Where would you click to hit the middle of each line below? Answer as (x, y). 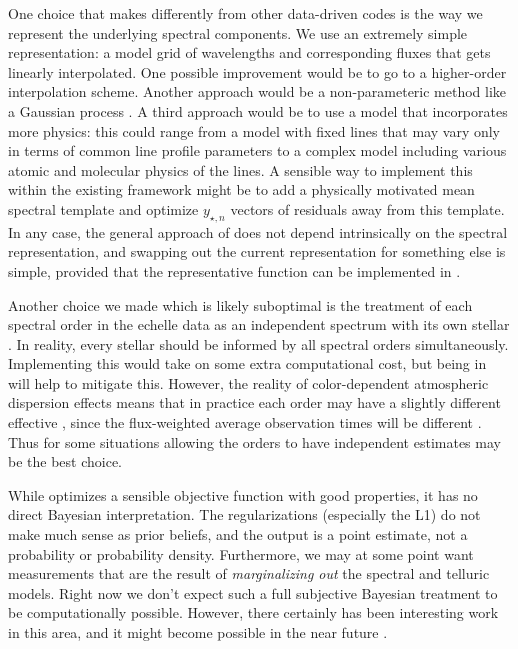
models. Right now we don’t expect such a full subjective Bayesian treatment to (253, 592)
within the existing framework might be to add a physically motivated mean (241, 189)
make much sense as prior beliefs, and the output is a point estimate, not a (238, 534)
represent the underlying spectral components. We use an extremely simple (238, 32)
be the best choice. (65, 461)
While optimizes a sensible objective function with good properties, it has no (243, 494)
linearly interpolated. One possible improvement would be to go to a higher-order (257, 71)
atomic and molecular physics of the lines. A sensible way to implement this (240, 169)
